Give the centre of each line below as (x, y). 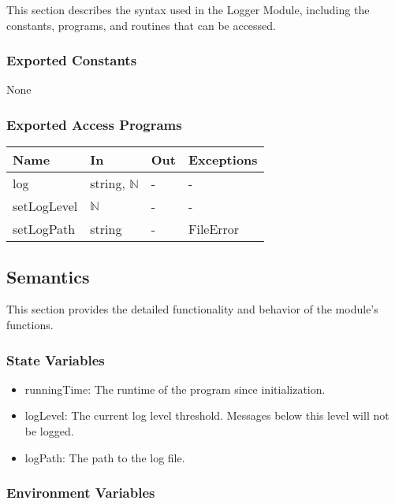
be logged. (49, 431)
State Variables (56, 359)
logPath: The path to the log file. (105, 457)
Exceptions (223, 160)
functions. (30, 325)
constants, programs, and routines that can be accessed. (142, 25)
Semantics (48, 276)
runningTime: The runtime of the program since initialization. (175, 389)
